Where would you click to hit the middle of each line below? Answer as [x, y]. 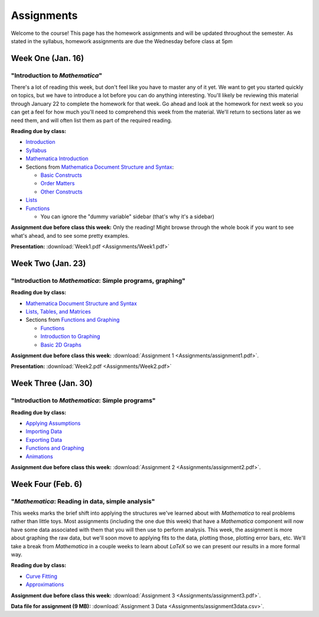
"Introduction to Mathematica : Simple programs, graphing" [98, 280]
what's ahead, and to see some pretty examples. [70, 235]
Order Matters [58, 183]
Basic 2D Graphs [61, 345]
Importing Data [44, 431]
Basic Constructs [61, 175]
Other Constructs [61, 192]
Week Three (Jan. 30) [52, 384]
